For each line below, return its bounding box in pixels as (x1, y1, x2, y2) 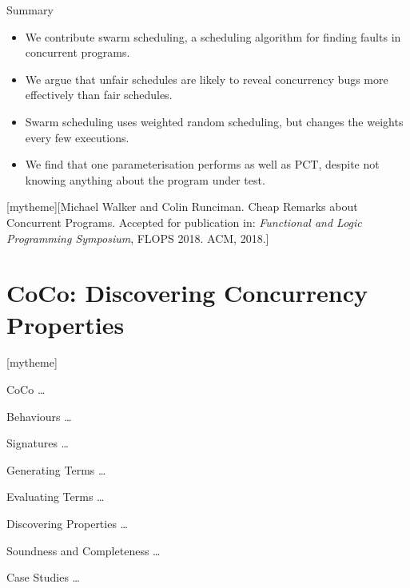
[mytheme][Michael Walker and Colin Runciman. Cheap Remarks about (6, 198, 358, 215)
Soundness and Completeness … (6, 542, 161, 558)
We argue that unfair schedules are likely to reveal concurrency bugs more (25, 70, 388, 87)
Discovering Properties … (6, 515, 128, 531)
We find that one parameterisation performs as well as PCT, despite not (25, 156, 380, 173)
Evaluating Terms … (6, 488, 105, 505)
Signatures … (6, 435, 69, 451)
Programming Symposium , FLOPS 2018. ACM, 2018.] (6, 229, 269, 246)
